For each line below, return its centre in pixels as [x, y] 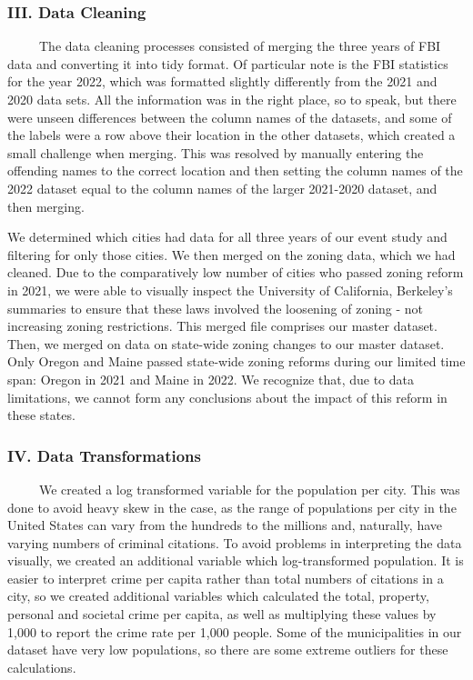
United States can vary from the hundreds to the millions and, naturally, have [225, 525]
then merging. [46, 206]
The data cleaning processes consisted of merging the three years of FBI [240, 46]
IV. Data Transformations [104, 455]
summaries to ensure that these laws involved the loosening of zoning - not [216, 308]
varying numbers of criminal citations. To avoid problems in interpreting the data [235, 542]
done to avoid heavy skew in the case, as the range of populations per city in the [232, 507]
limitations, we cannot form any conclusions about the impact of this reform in [227, 397]
